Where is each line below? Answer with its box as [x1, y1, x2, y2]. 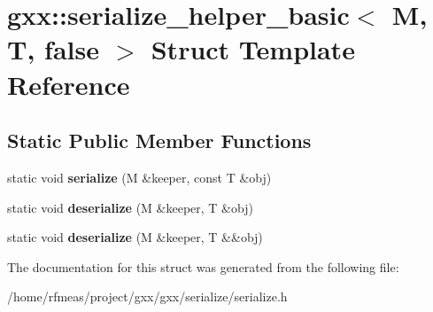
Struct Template [151, 31, 355, 67]
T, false [7, 31, 99, 67]
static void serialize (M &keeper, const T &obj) [7, 168, 272, 186]
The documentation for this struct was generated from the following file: [7, 257, 399, 276]
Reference [7, 66, 130, 102]
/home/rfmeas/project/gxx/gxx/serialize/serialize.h [7, 287, 288, 306]
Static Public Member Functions [7, 127, 312, 154]
